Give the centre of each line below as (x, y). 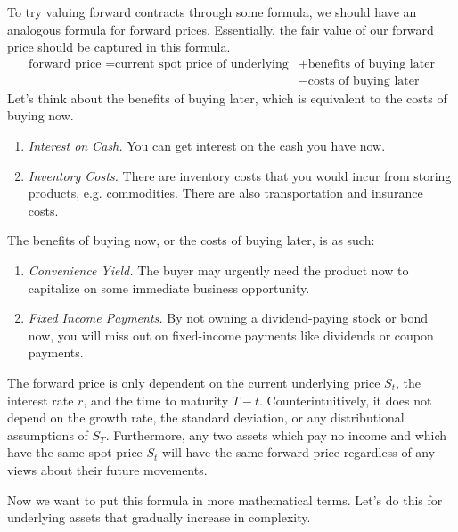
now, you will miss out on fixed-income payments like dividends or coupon (231, 335)
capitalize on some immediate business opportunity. (169, 287)
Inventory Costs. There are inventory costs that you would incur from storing (240, 175)
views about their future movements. (107, 469)
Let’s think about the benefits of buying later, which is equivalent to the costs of (227, 98)
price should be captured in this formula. (119, 47)
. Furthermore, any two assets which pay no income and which (276, 434)
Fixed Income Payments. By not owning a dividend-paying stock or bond (228, 318)
